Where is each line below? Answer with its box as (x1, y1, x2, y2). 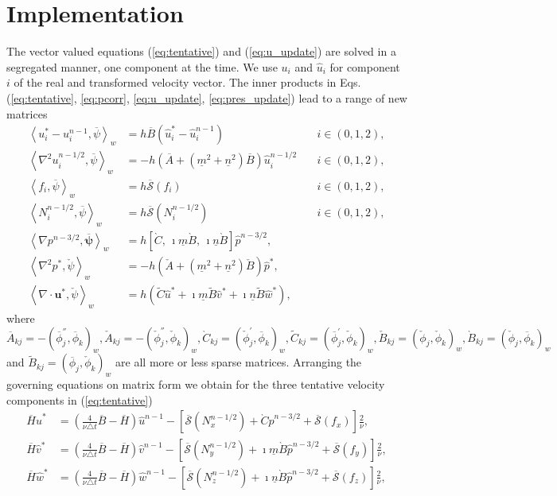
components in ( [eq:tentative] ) (6, 391, 153, 408)
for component (329, 58, 400, 75)
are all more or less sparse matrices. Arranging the (115, 354, 362, 370)
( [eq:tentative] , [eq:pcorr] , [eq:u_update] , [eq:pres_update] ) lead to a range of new (6, 89, 407, 106)
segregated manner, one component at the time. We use (6, 58, 278, 75)
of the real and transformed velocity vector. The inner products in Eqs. (14, 74, 361, 91)
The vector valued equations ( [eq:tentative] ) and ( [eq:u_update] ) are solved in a (6, 43, 396, 60)
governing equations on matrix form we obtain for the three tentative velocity (6, 376, 385, 393)
